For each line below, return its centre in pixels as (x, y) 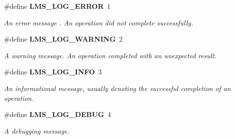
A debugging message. (37, 130)
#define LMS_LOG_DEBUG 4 (58, 114)
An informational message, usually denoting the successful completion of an (117, 88)
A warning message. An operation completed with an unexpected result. (110, 55)
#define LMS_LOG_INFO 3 (53, 72)
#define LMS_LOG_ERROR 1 (57, 6)
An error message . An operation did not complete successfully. (99, 22)
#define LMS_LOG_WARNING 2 (63, 39)
